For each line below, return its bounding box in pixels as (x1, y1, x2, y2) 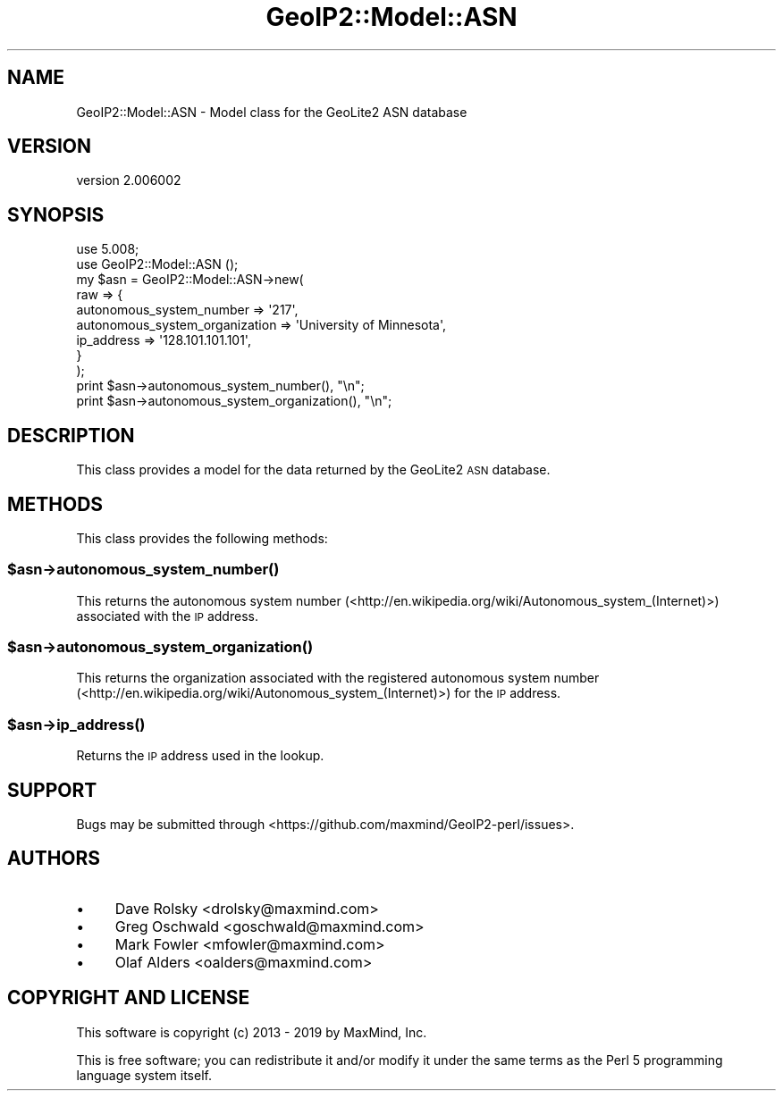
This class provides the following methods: (76, 530, 328, 546)
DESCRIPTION (7, 423, 135, 447)
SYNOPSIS (7, 203, 105, 226)
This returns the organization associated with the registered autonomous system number (76, 670, 600, 686)
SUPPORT (7, 778, 97, 801)
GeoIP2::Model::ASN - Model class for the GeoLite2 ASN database (76, 104, 467, 120)
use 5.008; (76, 241, 139, 257)
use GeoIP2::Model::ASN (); (76, 256, 239, 272)
